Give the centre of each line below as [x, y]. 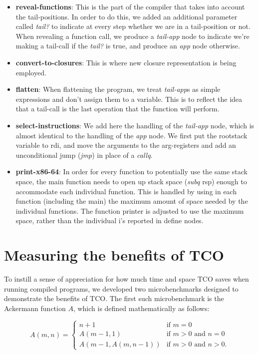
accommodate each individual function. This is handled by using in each [126, 191]
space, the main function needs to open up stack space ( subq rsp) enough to [131, 181]
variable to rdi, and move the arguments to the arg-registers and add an [126, 145]
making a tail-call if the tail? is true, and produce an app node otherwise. [128, 46]
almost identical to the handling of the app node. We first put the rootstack [131, 135]
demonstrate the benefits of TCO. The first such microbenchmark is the [114, 298]
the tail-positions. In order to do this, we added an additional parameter [127, 16]
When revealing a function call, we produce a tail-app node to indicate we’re [132, 36]
